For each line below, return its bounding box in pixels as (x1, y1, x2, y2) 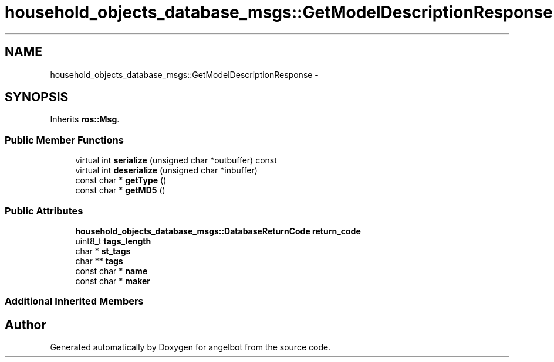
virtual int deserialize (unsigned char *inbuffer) (75, 165, 258, 176)
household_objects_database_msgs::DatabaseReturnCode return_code (75, 226, 361, 236)
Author (5, 317, 46, 332)
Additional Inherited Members (5, 295, 144, 308)
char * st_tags (75, 245, 131, 256)
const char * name (75, 265, 148, 276)
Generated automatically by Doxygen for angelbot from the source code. (50, 342, 331, 353)
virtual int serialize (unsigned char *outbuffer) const (75, 155, 277, 166)
